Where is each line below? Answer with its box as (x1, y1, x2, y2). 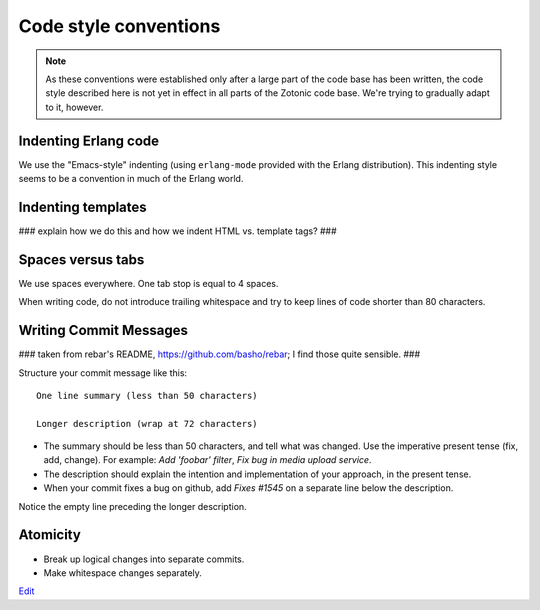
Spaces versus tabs (18, 251, 145, 268)
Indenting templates (18, 198, 147, 215)
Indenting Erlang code (18, 132, 160, 149)
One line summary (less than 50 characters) (36, 390, 259, 401)
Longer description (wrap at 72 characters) (36, 418, 259, 429)
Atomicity (18, 526, 82, 544)
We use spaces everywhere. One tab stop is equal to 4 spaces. (18, 277, 279, 289)
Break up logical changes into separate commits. (43, 553, 245, 565)
